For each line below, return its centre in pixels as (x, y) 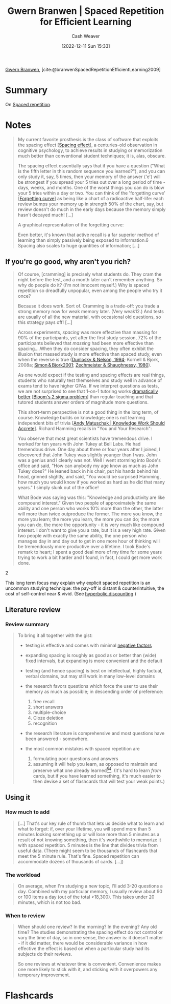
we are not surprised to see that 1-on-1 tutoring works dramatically (88, 391)
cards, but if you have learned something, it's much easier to (97, 776)
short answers (48, 707)
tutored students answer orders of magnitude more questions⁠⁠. (83, 402)
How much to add (28, 812)
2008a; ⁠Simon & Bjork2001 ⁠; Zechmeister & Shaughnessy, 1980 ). (84, 365)
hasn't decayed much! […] (45, 215)
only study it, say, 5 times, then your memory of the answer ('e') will (89, 177)
